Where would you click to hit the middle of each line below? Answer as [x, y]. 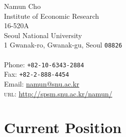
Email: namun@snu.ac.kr [42, 83]
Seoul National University [43, 35]
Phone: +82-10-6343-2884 [44, 64]
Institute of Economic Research [52, 16]
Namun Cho [22, 6]
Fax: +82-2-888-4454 [37, 74]
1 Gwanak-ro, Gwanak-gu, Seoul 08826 [63, 45]
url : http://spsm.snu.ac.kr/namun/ [58, 93]
